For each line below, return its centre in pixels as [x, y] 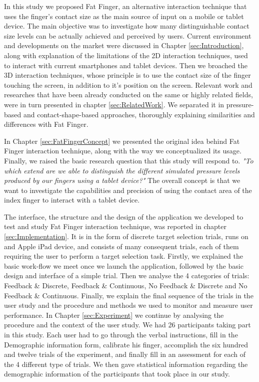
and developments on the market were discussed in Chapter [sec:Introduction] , [124, 45]
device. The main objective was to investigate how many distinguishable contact [127, 26]
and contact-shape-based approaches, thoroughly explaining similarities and [139, 114]
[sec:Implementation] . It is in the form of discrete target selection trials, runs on [126, 236]
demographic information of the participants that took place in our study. [117, 374]
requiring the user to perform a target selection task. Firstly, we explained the [123, 256]
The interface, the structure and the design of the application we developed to [124, 216]
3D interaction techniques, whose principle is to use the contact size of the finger [127, 75]
